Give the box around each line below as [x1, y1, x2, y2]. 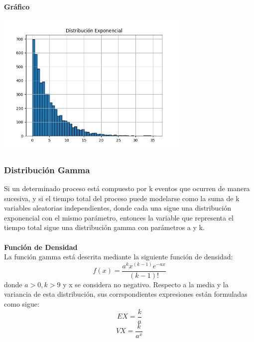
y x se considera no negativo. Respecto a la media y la [63, 279, 229, 289]
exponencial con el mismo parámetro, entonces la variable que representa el [4, 212, 234, 223]
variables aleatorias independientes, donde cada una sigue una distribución [4, 203, 231, 213]
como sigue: [4, 299, 39, 309]
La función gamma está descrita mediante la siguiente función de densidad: [4, 251, 233, 262]
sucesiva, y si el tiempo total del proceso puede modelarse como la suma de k [4, 193, 240, 203]
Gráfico [4, 1, 30, 11]
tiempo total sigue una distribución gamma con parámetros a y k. [4, 222, 205, 232]
